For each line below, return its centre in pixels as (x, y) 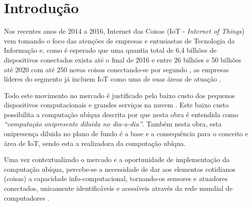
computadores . (27, 197)
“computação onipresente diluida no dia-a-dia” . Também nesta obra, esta (113, 124)
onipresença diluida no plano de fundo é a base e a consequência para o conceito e (126, 134)
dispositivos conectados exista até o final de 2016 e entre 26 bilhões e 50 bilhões (123, 59)
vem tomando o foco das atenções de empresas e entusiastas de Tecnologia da (119, 40)
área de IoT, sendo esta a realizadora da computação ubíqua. (95, 143)
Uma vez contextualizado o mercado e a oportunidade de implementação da (117, 159)
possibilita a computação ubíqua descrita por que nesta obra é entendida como (121, 114)
